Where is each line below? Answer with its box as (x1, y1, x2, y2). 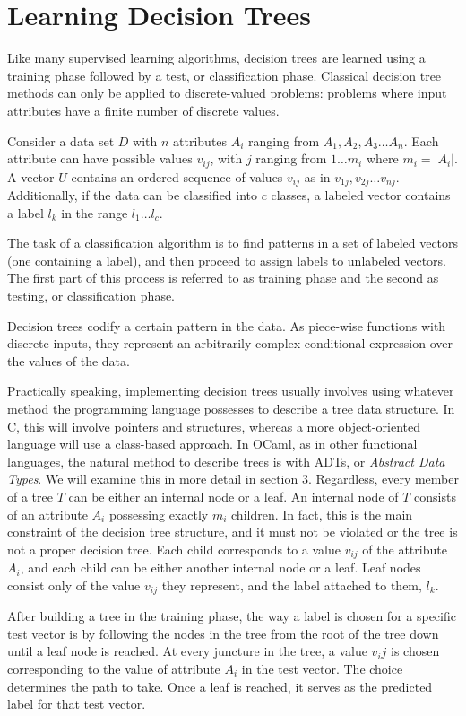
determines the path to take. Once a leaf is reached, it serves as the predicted (7, 677, 433, 695)
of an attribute (7, 504, 88, 523)
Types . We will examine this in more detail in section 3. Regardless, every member (7, 469, 459, 488)
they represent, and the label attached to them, (161, 575, 422, 594)
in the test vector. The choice (241, 659, 403, 677)
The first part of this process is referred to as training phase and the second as (7, 268, 439, 287)
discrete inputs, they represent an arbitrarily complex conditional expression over (7, 334, 453, 353)
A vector (7, 167, 55, 186)
